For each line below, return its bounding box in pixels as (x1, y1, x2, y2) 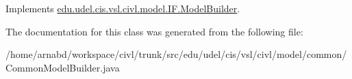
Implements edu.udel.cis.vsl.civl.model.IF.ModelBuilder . (5, 1, 240, 15)
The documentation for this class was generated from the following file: (5, 24, 303, 38)
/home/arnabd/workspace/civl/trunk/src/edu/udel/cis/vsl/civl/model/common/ (5, 47, 347, 61)
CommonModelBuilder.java (5, 60, 120, 74)
